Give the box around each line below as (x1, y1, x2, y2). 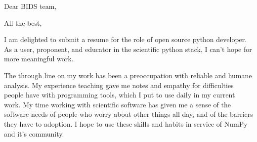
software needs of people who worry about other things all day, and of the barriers (4, 109, 253, 119)
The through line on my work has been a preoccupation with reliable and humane (4, 70, 252, 80)
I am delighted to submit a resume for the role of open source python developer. (4, 34, 247, 45)
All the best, (4, 17, 42, 28)
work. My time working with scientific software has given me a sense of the (4, 99, 231, 109)
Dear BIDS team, (4, 1, 57, 11)
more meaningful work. (4, 53, 74, 64)
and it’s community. (4, 128, 64, 139)
